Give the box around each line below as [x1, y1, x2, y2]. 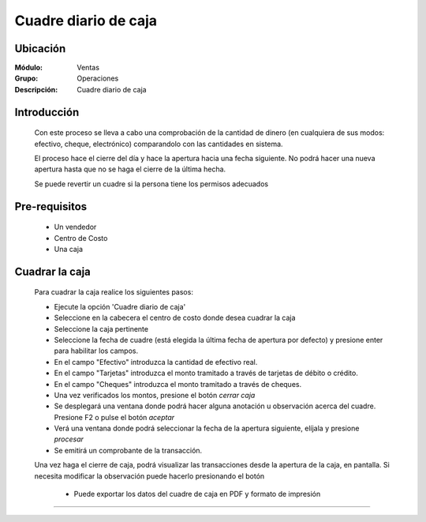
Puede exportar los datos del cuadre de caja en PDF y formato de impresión [73, 490, 321, 499]
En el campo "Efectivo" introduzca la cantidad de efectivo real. [54, 357, 258, 366]
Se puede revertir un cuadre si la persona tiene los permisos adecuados [34, 178, 268, 189]
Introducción [14, 105, 80, 118]
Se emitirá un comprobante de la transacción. [54, 445, 203, 455]
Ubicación [14, 42, 66, 55]
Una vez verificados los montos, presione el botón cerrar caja [54, 390, 256, 400]
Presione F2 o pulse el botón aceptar [54, 412, 175, 422]
